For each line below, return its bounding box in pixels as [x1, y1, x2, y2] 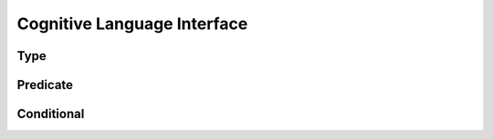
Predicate [16, 77, 73, 93]
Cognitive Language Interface [16, 14, 248, 34]
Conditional [16, 106, 85, 122]
